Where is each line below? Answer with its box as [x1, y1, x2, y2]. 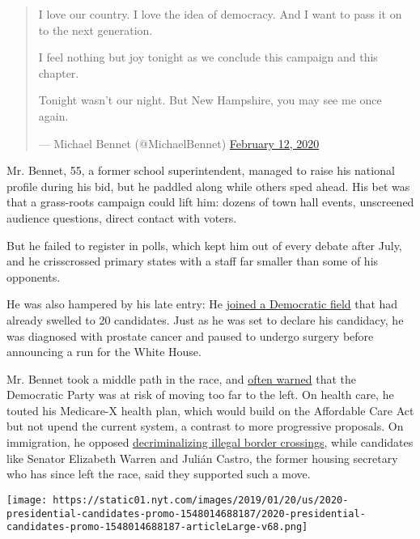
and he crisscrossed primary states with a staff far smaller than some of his [6, 253, 379, 269]
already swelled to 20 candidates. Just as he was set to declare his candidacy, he [6, 311, 404, 328]
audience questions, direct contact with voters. [6, 209, 237, 226]
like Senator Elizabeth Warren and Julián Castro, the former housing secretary [6, 449, 398, 466]
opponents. [6, 268, 61, 285]
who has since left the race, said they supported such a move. [6, 465, 311, 482]
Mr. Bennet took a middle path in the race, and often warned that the [6, 370, 357, 387]
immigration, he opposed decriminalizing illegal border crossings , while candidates [6, 434, 414, 451]
